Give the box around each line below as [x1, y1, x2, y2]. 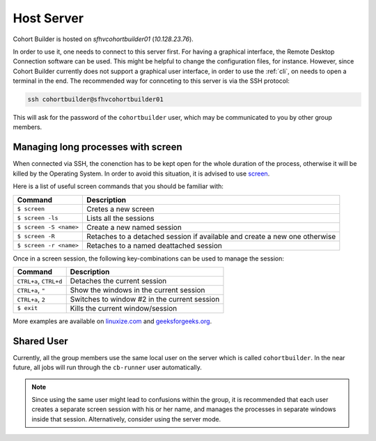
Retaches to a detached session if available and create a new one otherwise [86, 231, 336, 241]
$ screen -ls [17, 215, 58, 222]
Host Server [13, 10, 84, 26]
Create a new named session [86, 222, 182, 232]
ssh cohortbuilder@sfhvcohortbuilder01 [27, 95, 164, 104]
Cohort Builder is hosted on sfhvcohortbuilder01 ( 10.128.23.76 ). [13, 35, 194, 43]
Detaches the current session [70, 276, 167, 286]
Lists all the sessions [86, 213, 155, 223]
